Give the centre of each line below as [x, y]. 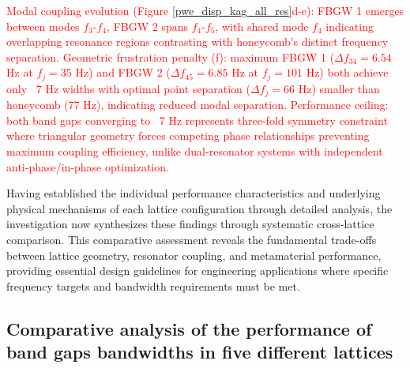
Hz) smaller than [339, 88]
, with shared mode [262, 26]
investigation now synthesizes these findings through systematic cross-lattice [190, 224]
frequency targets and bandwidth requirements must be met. [153, 285]
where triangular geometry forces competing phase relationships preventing [188, 135]
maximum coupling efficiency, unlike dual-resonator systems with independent [195, 151]
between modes [43, 26]
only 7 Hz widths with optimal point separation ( [128, 88]
